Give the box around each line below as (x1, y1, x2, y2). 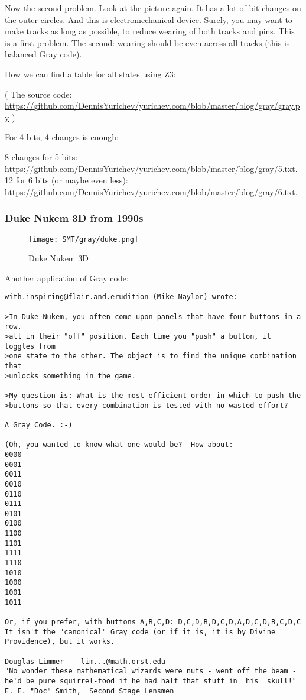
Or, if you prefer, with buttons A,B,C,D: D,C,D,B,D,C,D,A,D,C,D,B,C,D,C (5, 618, 301, 627)
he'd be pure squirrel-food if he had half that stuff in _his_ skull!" (5, 676, 297, 685)
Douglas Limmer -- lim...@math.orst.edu (5, 657, 166, 666)
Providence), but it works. (5, 637, 115, 646)
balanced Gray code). (5, 48, 82, 60)
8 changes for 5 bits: (5, 150, 78, 163)
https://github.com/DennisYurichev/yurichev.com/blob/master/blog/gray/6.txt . (5, 185, 298, 197)
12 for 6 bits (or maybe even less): (5, 174, 128, 186)
